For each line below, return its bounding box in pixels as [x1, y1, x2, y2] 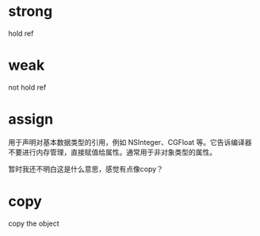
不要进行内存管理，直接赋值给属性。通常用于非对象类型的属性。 [8, 147, 216, 157]
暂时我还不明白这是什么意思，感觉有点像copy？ [8, 164, 164, 173]
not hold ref [8, 82, 47, 92]
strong [8, 2, 53, 21]
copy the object [8, 219, 59, 228]
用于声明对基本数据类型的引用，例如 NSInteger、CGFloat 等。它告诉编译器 [8, 137, 252, 147]
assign [8, 110, 54, 128]
